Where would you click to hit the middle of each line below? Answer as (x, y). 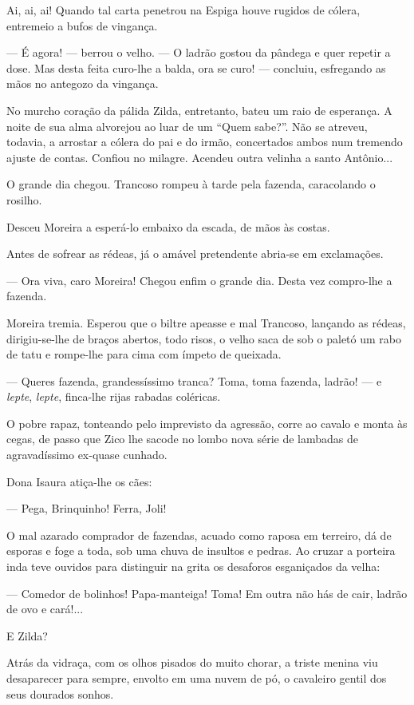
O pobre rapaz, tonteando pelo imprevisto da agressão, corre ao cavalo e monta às (207, 423)
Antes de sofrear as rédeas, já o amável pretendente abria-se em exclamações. (195, 253)
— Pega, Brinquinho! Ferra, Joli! (87, 508)
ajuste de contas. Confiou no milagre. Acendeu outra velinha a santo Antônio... (200, 157)
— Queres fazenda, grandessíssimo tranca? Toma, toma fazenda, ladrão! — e (194, 380)
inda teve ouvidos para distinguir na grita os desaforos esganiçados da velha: (193, 566)
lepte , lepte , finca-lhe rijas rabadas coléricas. (114, 396)
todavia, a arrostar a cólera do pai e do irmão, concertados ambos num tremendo (205, 142)
